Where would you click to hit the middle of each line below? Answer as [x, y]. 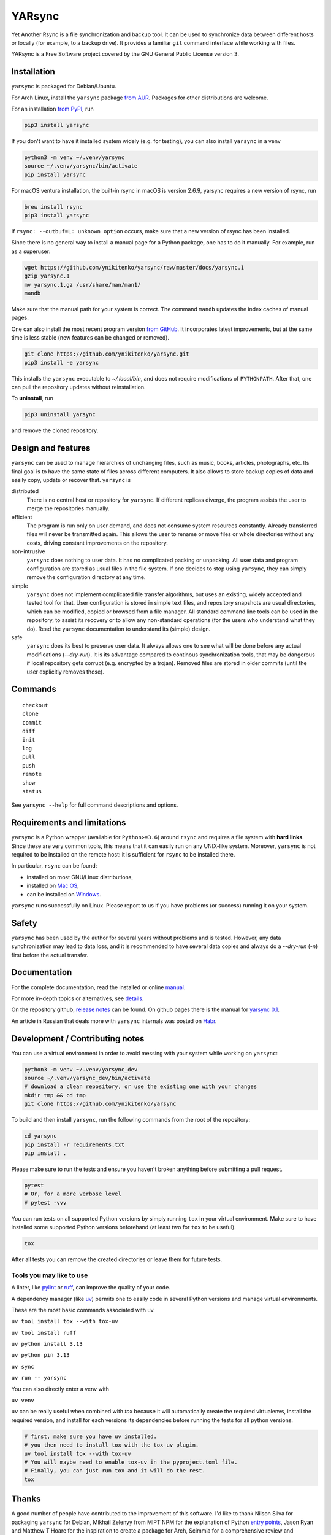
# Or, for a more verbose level [73, 1194]
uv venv [23, 1401]
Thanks [26, 1499]
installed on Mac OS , [53, 886]
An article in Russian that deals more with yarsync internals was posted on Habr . [114, 1021]
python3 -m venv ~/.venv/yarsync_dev [81, 1069]
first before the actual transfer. [50, 955]
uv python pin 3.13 [40, 1355]
